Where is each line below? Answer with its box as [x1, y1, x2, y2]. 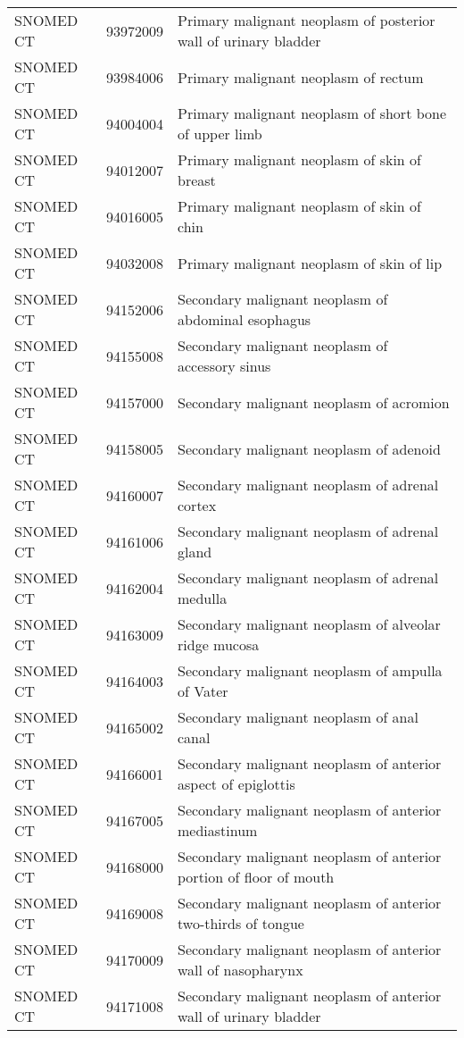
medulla [178, 588, 228, 608]
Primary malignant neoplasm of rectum [178, 66, 424, 88]
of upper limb [178, 123, 262, 144]
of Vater [178, 681, 228, 701]
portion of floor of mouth [178, 866, 335, 887]
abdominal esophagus [178, 309, 311, 330]
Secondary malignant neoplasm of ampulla [178, 660, 443, 681]
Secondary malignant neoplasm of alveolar [178, 614, 441, 634]
